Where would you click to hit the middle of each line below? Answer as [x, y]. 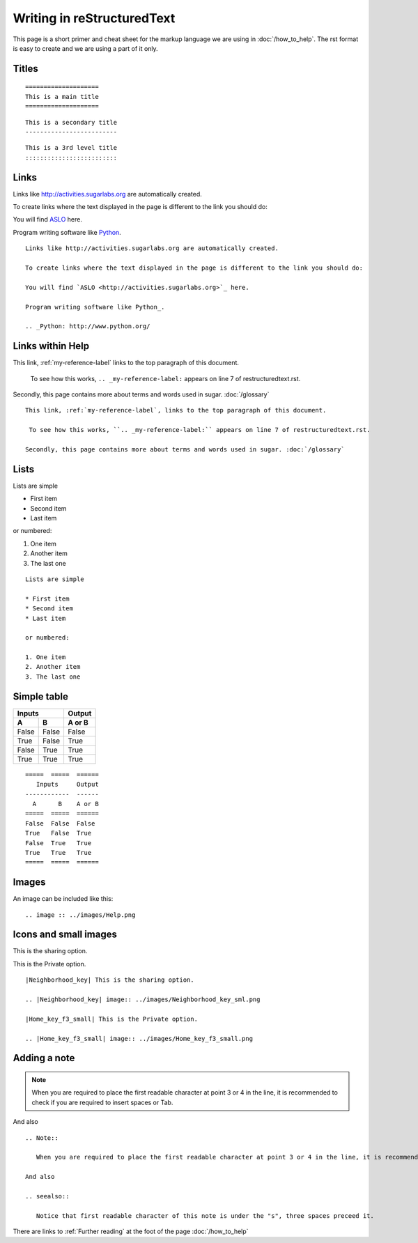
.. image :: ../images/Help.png [80, 915]
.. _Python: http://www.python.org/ [88, 326]
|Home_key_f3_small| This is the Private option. [112, 1019]
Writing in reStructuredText [94, 18]
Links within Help [51, 346]
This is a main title [62, 96]
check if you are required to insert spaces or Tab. [102, 1102]
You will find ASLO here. [48, 219]
